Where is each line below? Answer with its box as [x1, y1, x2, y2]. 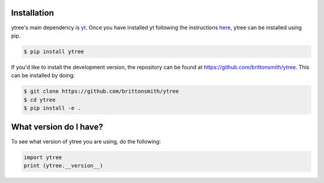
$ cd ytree [23, 96, 56, 103]
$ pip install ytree [23, 48, 84, 55]
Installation [11, 8, 54, 18]
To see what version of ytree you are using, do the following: [11, 138, 161, 145]
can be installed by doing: [11, 72, 75, 79]
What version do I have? [11, 122, 103, 132]
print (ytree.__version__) [23, 162, 103, 169]
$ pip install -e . [23, 105, 81, 112]
